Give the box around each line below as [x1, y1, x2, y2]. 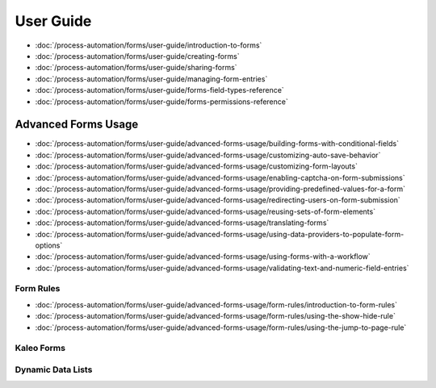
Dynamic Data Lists [15, 364, 93, 375]
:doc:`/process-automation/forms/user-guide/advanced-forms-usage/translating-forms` [35, 218, 329, 227]
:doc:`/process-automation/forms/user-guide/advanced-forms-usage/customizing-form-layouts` [35, 161, 358, 171]
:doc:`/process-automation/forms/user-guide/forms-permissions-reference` [35, 97, 288, 106]
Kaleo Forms [15, 343, 66, 354]
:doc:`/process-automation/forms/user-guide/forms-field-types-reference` [35, 86, 284, 95]
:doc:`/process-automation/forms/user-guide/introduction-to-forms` [35, 40, 262, 50]
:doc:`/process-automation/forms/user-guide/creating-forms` [35, 51, 240, 60]
